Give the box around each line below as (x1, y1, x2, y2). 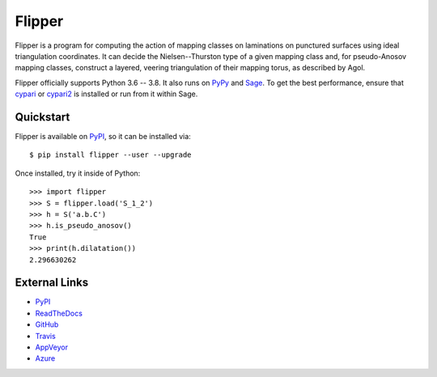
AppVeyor (35, 342, 69, 352)
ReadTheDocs (35, 308, 83, 318)
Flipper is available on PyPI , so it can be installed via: (15, 132, 192, 142)
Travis (35, 331, 56, 341)
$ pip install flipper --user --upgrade (29, 150, 192, 159)
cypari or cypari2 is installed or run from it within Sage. (15, 89, 198, 99)
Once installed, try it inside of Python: (15, 168, 141, 178)
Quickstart (15, 110, 70, 124)
